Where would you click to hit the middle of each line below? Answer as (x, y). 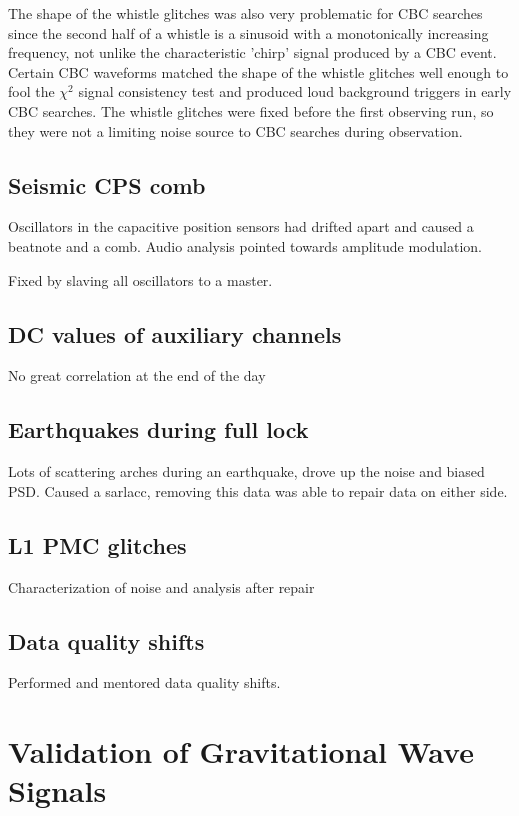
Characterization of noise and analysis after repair (161, 586)
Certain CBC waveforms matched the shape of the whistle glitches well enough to (258, 71)
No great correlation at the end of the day (137, 375)
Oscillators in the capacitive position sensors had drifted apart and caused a (241, 226)
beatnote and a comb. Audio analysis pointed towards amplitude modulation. (245, 245)
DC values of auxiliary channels (175, 333)
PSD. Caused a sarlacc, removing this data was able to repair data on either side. (258, 490)
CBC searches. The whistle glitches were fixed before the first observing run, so (251, 110)
